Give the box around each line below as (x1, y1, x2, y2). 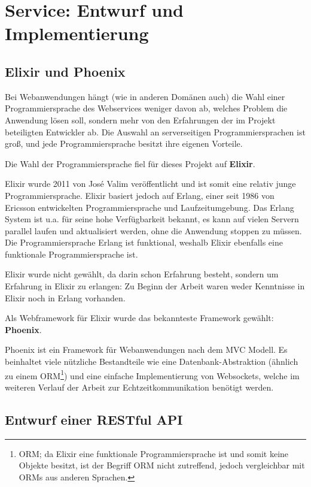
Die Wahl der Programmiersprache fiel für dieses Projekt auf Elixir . (5, 157, 255, 170)
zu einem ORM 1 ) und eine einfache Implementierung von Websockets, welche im (5, 367, 300, 382)
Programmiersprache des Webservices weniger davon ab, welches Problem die (5, 102, 288, 114)
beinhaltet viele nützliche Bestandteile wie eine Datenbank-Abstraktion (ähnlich (5, 355, 298, 368)
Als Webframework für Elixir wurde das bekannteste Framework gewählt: (5, 311, 274, 324)
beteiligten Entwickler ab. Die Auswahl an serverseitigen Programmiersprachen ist (5, 125, 306, 138)
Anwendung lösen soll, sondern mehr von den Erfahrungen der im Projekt (5, 113, 276, 126)
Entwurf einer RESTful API (5, 410, 183, 428)
